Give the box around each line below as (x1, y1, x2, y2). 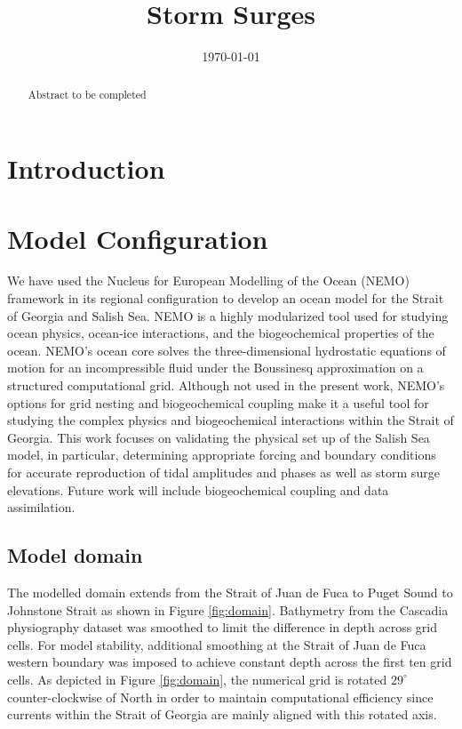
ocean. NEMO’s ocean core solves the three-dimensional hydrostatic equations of (7, 340, 446, 359)
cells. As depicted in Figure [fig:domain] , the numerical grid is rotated (7, 669, 387, 688)
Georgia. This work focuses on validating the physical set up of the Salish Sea (7, 428, 430, 446)
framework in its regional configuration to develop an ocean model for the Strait (7, 289, 444, 308)
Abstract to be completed (28, 86, 147, 101)
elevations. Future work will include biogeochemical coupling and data (7, 480, 389, 499)
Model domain (7, 541, 143, 569)
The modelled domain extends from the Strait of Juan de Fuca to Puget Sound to (7, 583, 453, 601)
